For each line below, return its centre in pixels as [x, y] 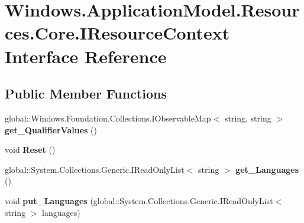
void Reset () [30, 150]
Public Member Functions [86, 94]
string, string [248, 118]
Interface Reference [86, 56]
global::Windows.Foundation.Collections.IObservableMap [108, 118]
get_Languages [267, 169]
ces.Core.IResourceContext [117, 33]
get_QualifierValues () [51, 129]
